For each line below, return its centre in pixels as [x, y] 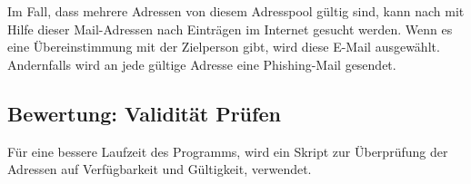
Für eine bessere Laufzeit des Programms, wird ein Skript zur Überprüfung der [228, 151]
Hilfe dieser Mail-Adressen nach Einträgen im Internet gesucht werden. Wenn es [230, 29]
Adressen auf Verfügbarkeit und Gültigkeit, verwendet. [160, 169]
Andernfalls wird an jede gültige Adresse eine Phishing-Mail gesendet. [202, 64]
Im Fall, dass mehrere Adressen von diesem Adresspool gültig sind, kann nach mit [236, 11]
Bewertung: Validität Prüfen [144, 113]
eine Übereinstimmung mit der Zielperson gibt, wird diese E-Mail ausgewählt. [224, 47]
